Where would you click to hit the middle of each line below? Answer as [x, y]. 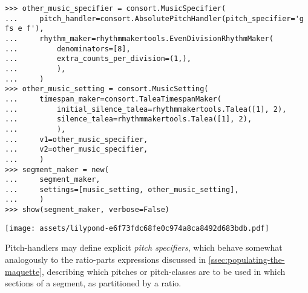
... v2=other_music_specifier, [77, 150]
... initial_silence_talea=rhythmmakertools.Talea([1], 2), [146, 109]
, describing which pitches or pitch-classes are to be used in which [164, 271]
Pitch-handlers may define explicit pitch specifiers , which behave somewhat [144, 247]
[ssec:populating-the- [247, 259]
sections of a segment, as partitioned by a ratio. [93, 283]
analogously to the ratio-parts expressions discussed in [106, 259]
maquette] [24, 271]
